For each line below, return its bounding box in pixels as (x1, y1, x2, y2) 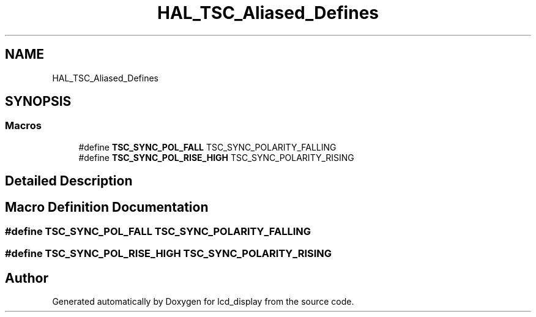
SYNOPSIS (5, 94, 72, 110)
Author (5, 270, 48, 286)
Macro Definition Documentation (5, 199, 209, 215)
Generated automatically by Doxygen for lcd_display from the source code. (52, 296, 354, 307)
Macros (5, 119, 42, 132)
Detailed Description (5, 173, 133, 189)
